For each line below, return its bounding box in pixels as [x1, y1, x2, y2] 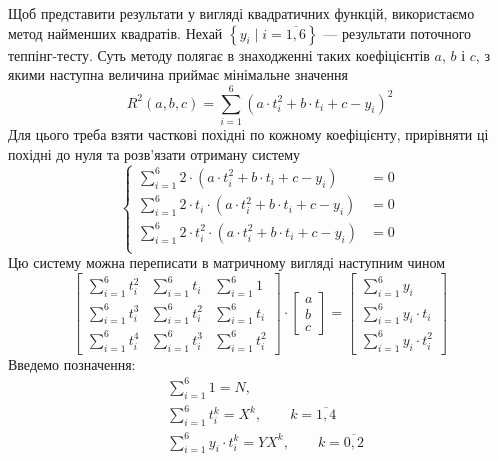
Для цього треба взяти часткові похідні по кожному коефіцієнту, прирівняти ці [8, 123, 489, 144]
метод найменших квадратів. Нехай [8, 22, 223, 43]
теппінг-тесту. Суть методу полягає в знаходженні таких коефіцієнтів [8, 44, 430, 65]
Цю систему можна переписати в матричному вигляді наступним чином [8, 252, 446, 273]
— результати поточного [323, 22, 472, 43]
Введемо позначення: [8, 353, 136, 374]
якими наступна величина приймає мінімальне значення [8, 64, 349, 85]
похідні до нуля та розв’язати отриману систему [8, 143, 301, 164]
